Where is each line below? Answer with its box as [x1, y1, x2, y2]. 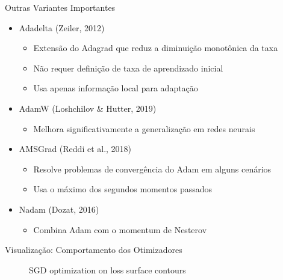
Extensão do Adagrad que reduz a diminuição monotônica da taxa [33, 41, 278, 54]
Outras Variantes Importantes [5, 1, 116, 13]
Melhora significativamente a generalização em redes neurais [33, 122, 255, 135]
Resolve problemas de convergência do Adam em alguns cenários [33, 162, 272, 175]
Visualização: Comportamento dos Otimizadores [5, 243, 182, 256]
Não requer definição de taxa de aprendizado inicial [33, 61, 223, 74]
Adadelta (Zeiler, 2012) [19, 21, 105, 34]
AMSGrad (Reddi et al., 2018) [19, 142, 132, 155]
